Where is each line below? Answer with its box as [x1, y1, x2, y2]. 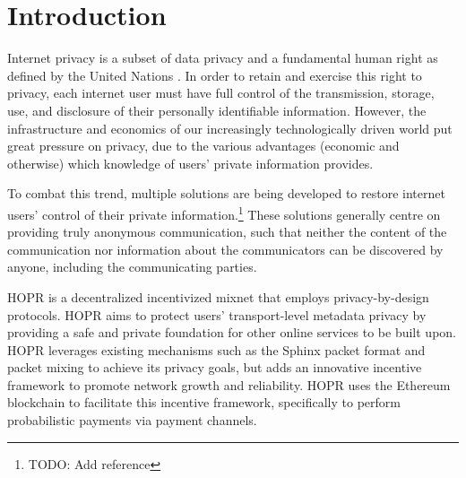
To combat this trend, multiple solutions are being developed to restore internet [7, 184, 445, 203]
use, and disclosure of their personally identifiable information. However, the [7, 100, 427, 119]
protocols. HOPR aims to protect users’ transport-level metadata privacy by [7, 305, 427, 324]
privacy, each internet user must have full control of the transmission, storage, [7, 83, 435, 102]
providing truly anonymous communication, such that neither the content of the [7, 222, 447, 241]
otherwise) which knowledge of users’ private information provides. [7, 153, 374, 172]
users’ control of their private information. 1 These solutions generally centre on [7, 202, 441, 223]
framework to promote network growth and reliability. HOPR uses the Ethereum [7, 375, 451, 394]
